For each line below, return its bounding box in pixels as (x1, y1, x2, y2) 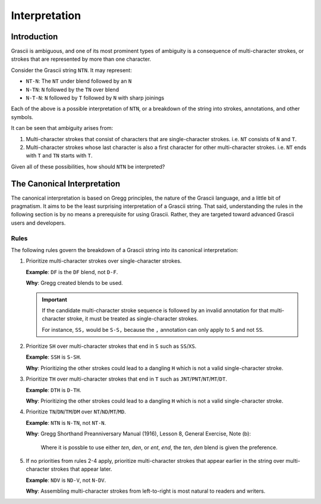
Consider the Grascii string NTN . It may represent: (11, 66, 132, 74)
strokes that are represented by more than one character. (11, 55, 152, 63)
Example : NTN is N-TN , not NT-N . (26, 419, 106, 426)
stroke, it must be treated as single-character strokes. (67, 315, 199, 322)
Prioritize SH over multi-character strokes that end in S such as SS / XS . (26, 343, 197, 350)
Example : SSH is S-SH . (26, 353, 81, 360)
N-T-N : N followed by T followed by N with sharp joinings (26, 94, 165, 101)
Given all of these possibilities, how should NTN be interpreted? (11, 163, 165, 170)
